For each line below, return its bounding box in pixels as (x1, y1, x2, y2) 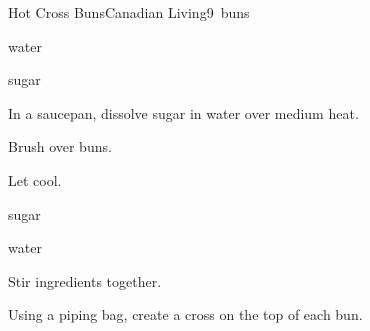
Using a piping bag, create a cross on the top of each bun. (8, 304, 363, 325)
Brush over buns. (8, 136, 112, 157)
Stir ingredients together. (8, 270, 162, 291)
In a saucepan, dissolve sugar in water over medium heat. (8, 102, 359, 123)
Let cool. (8, 169, 62, 190)
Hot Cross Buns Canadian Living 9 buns (8, 2, 250, 22)
